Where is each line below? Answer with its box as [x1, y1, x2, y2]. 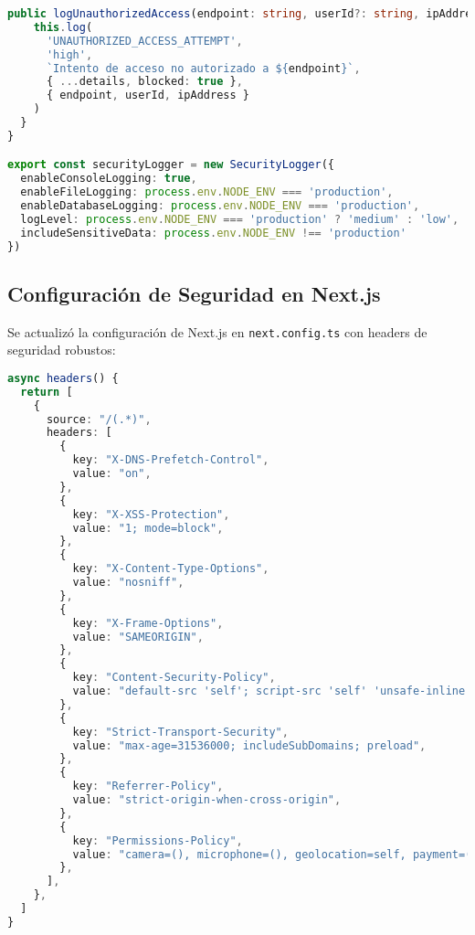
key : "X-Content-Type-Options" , [72, 562, 269, 576]
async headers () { [7, 371, 119, 385]
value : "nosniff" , [72, 576, 185, 590]
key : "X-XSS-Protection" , [72, 507, 230, 521]
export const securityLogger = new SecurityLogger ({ [7, 158, 335, 172]
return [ [20, 385, 73, 398]
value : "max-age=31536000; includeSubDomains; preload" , [72, 738, 427, 752]
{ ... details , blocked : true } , [46, 75, 243, 89]
